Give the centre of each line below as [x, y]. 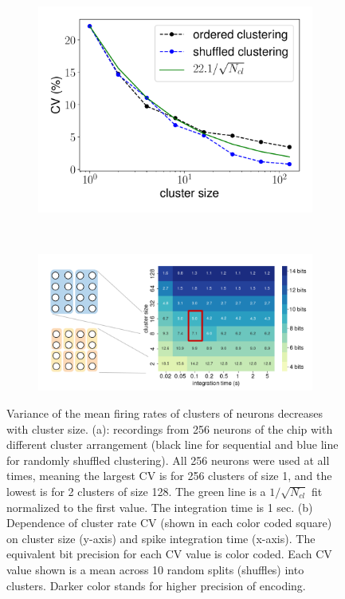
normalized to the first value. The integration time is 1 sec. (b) [160, 507]
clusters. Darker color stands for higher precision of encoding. [156, 585]
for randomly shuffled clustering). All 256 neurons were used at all [168, 460]
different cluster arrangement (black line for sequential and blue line [172, 444]
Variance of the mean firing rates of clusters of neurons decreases [165, 413]
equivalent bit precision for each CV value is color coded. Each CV [169, 554]
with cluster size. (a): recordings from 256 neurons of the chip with [170, 428]
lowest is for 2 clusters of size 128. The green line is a [136, 492]
